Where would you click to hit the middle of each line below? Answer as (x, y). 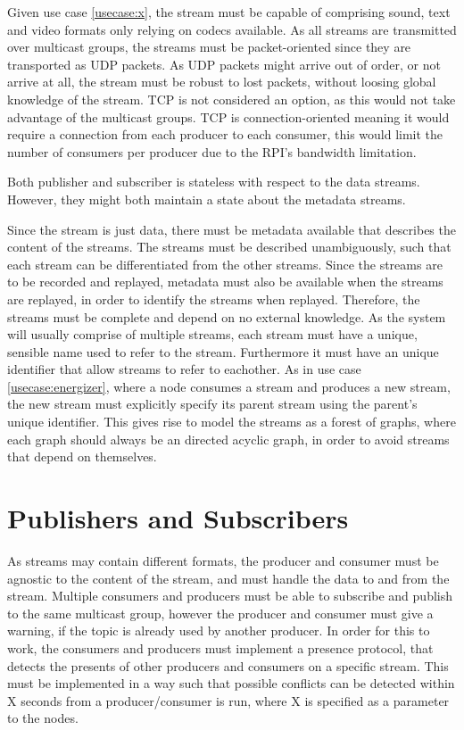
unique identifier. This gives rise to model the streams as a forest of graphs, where (232, 422)
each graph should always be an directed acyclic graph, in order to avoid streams (228, 439)
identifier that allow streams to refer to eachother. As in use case (184, 369)
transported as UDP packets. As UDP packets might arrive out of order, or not (224, 64)
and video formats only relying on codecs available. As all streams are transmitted (232, 29)
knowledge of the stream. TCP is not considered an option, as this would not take (232, 99)
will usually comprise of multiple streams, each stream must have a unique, (212, 334)
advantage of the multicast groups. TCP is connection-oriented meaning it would (228, 116)
